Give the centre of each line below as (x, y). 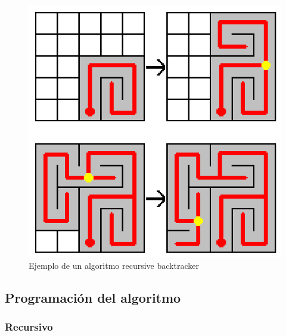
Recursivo (29, 326)
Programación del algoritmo (93, 297)
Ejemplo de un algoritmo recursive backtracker (114, 265)
